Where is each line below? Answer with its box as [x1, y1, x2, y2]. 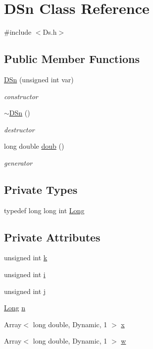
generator [4, 157, 33, 168]
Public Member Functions [4, 51, 140, 66]
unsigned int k [4, 252, 48, 263]
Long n [4, 302, 26, 313]
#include [4, 27, 32, 37]
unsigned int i [4, 269, 46, 280]
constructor [4, 91, 38, 101]
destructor [4, 124, 35, 134]
